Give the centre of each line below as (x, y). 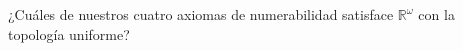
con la (436, 14)
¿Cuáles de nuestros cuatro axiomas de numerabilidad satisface (201, 14)
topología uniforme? (69, 33)
